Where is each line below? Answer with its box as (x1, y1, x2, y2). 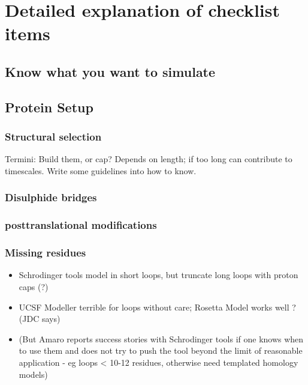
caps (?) (19, 280, 49, 293)
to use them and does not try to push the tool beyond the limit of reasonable (19, 344, 303, 357)
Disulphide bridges (5, 190, 97, 205)
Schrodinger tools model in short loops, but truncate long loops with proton (19, 268, 298, 281)
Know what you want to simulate (5, 62, 216, 80)
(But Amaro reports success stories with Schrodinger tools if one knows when (19, 332, 304, 345)
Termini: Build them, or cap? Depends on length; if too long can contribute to (5, 153, 292, 165)
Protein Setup (5, 97, 93, 116)
